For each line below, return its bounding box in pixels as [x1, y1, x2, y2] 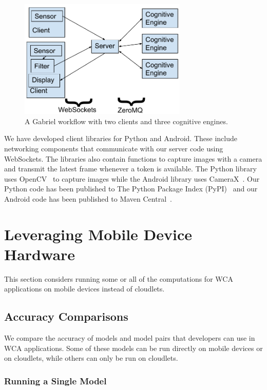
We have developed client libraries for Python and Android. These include [4, 133, 237, 144]
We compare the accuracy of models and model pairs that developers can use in [4, 333, 255, 343]
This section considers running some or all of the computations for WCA [4, 273, 233, 284]
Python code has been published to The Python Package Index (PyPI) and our [4, 183, 258, 194]
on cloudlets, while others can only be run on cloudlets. [4, 353, 178, 363]
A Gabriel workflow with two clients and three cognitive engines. [25, 115, 228, 126]
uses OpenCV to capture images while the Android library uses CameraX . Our [4, 173, 260, 184]
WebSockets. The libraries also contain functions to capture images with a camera [4, 153, 262, 164]
